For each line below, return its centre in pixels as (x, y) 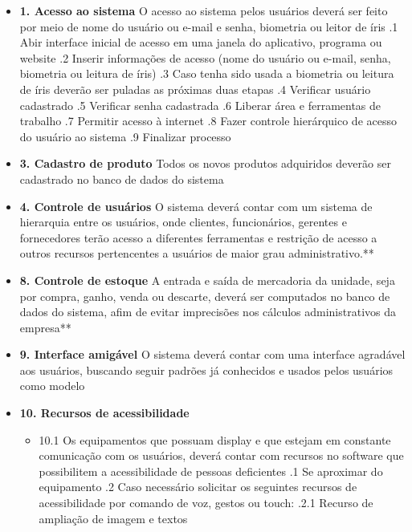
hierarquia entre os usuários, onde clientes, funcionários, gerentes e (183, 222)
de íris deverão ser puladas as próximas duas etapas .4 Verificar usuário (195, 89)
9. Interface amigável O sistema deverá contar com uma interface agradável (212, 354)
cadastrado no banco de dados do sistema (122, 179)
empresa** (45, 327)
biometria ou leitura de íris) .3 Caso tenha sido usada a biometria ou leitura (207, 73)
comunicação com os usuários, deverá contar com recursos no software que (221, 455)
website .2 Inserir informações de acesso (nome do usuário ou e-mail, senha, (205, 57)
